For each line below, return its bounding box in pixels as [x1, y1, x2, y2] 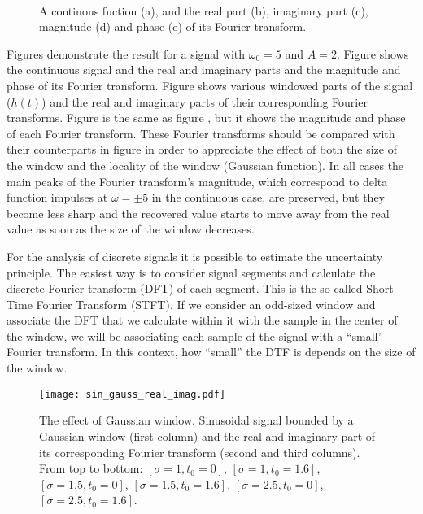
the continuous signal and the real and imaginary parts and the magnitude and [7, 61, 401, 78]
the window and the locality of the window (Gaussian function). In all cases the [7, 156, 404, 173]
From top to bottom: [39, 460, 143, 477]
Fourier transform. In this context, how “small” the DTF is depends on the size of [7, 343, 416, 360]
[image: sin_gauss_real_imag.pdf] [39, 388, 226, 400]
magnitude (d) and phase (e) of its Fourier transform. [39, 18, 307, 35]
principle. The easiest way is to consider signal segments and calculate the [7, 264, 376, 281]
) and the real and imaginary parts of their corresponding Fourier [41, 93, 368, 110]
